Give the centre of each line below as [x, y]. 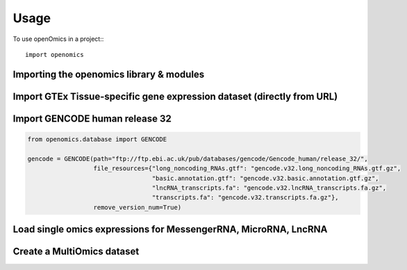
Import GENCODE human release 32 [92, 118]
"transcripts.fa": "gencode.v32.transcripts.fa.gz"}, [246, 197]
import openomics [55, 54]
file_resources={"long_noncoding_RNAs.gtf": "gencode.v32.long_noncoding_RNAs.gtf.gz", [247, 169]
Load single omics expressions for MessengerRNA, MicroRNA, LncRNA [170, 229]
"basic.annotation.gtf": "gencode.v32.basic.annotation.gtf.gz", [265, 178]
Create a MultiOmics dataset [76, 252]
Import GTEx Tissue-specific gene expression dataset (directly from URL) [175, 96]
